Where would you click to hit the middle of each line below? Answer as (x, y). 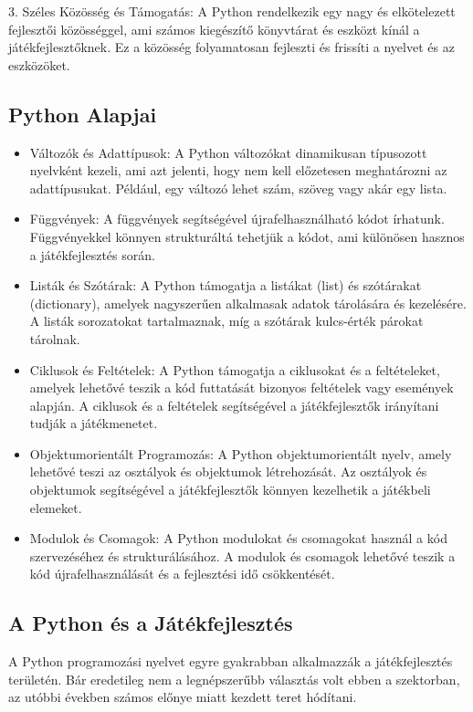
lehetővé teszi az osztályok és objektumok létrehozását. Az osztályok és (228, 471)
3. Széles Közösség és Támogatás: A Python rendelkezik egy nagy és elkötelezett (232, 11)
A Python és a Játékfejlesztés (151, 623)
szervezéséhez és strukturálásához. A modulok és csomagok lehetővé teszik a (242, 555)
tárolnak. (55, 338)
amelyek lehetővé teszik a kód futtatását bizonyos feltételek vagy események (242, 387)
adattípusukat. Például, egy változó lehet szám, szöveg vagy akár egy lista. (238, 188)
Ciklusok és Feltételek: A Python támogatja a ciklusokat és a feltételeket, (235, 369)
